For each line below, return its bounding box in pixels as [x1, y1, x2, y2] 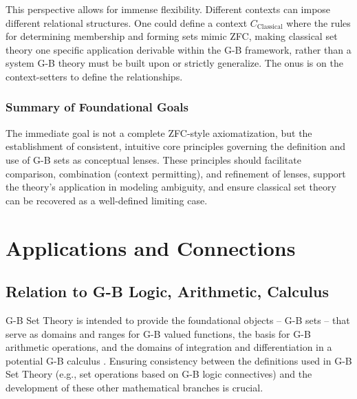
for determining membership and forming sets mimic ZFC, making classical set [6, 29, 338, 43]
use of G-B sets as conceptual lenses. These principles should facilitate [6, 152, 301, 166]
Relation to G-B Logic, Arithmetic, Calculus [6, 281, 329, 302]
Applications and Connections [6, 233, 296, 261]
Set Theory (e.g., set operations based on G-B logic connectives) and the [6, 367, 312, 381]
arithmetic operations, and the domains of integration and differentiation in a [6, 340, 332, 354]
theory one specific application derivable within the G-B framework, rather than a [6, 42, 351, 56]
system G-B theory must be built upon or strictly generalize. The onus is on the [6, 56, 343, 70]
